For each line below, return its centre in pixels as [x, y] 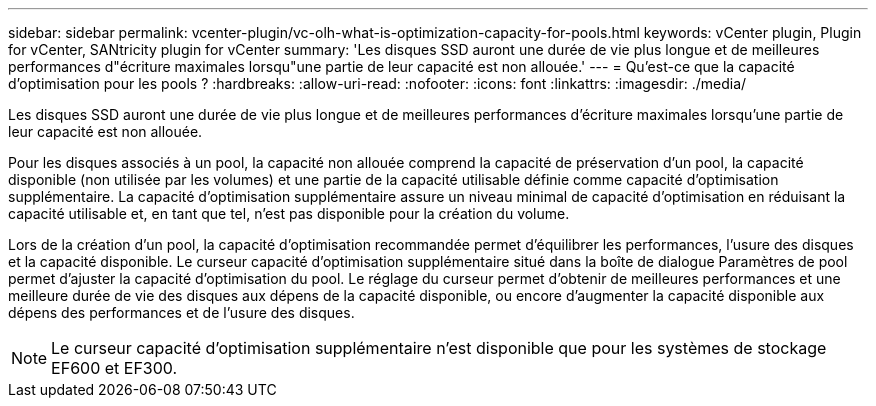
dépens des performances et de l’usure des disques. [181, 312]
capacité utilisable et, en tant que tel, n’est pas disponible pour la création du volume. [289, 213]
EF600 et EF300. [114, 368]
